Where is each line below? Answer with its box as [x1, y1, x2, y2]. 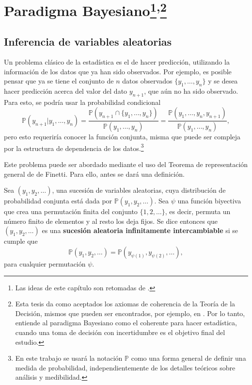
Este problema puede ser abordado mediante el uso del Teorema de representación [4, 159, 248, 169]
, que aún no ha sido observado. [144, 85, 238, 96]
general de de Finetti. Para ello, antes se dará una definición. [4, 168, 185, 179]
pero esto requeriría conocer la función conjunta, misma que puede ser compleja [4, 132, 241, 142]
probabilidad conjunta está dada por [4, 196, 112, 206]
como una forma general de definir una [131, 353, 246, 363]
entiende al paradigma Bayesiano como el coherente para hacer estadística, [15, 318, 237, 328]
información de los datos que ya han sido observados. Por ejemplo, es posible [4, 66, 232, 76]
